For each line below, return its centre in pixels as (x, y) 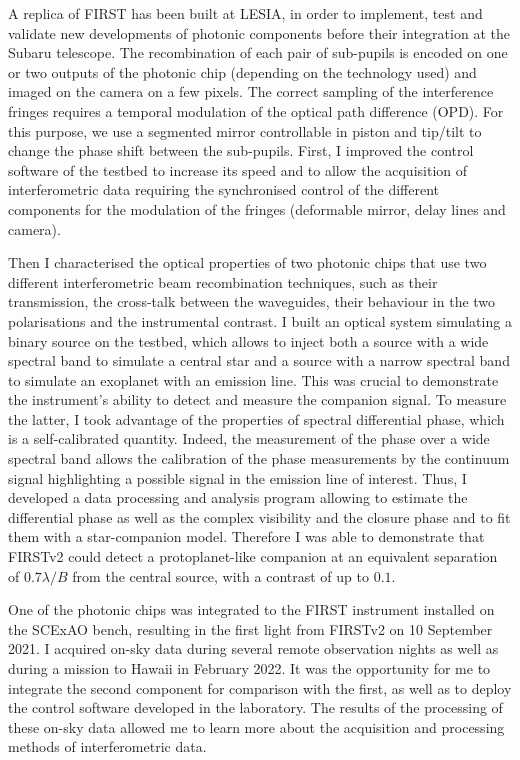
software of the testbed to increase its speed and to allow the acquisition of (238, 169)
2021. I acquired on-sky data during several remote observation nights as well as (253, 648)
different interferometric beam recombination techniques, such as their (223, 281)
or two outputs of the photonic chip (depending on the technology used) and (242, 71)
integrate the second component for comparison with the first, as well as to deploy (260, 687)
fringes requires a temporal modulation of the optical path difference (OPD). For (256, 110)
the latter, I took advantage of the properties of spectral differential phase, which (256, 418)
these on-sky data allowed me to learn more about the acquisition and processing (256, 726)
